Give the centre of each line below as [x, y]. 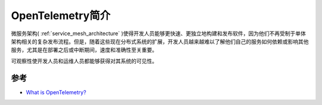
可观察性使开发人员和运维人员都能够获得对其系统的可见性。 [84, 61]
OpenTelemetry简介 [61, 16]
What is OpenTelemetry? [56, 92]
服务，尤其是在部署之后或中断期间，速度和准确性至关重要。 [84, 50]
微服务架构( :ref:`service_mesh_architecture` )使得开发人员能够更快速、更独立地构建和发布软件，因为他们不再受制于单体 [159, 33]
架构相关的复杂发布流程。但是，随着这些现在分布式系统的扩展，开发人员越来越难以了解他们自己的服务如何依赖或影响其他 [160, 41]
